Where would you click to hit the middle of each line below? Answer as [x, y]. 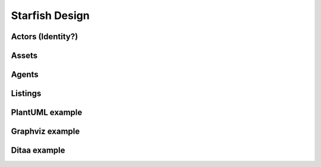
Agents [25, 75]
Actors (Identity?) [45, 37]
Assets [24, 56]
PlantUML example [47, 113]
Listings [26, 94]
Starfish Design [50, 15]
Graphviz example [45, 132]
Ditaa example [38, 151]
